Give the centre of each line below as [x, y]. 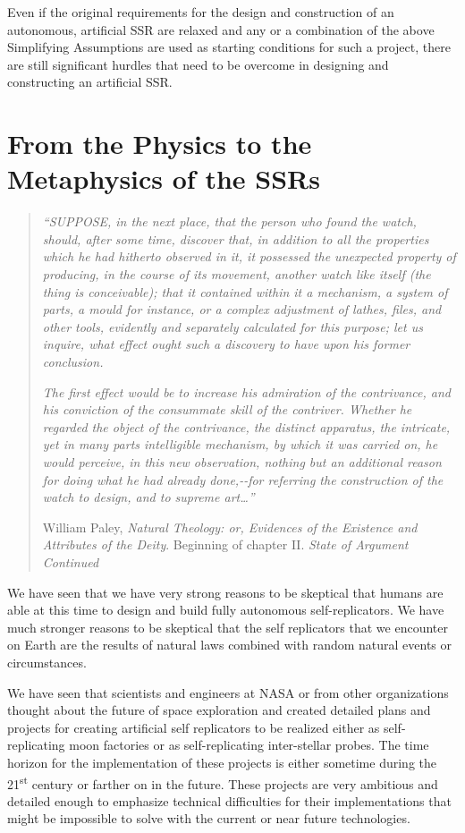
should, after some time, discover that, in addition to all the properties [236, 238]
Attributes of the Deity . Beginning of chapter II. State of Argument [225, 544]
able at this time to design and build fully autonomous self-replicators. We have [226, 610]
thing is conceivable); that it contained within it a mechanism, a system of [245, 291]
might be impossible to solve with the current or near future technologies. [209, 818]
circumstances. [47, 662]
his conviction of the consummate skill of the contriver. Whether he [227, 409]
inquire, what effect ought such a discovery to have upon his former [226, 344]
